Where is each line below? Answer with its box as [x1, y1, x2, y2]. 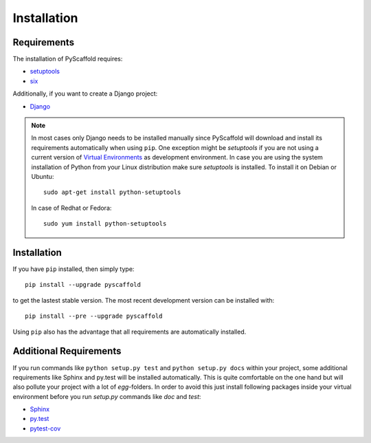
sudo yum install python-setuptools [43, 220, 167, 228]
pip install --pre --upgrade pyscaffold [25, 312, 163, 320]
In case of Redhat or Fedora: [31, 204, 112, 212]
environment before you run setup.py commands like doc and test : [12, 392, 201, 400]
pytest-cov [30, 424, 61, 433]
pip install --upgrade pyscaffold [25, 281, 141, 289]
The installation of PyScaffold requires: [12, 55, 123, 63]
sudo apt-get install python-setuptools [43, 188, 181, 196]
